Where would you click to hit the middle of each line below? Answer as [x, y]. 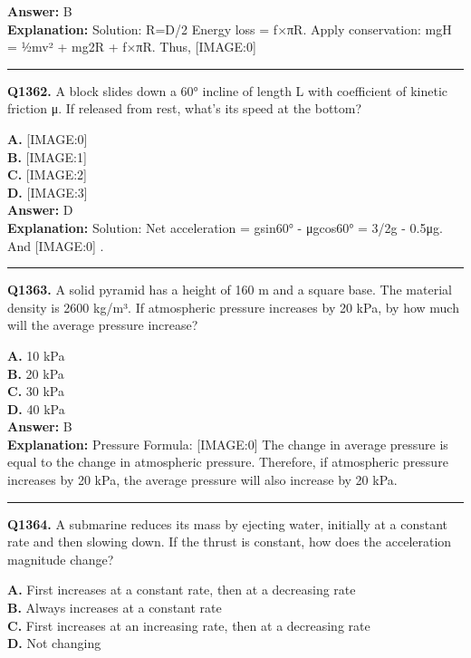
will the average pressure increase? [103, 325]
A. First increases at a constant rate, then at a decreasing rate [182, 590]
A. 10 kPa [36, 355]
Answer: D [40, 210]
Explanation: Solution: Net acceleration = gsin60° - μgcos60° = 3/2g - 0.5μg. [225, 227]
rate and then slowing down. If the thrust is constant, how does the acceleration [230, 542]
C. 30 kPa [36, 391]
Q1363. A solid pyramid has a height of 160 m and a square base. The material [230, 290]
